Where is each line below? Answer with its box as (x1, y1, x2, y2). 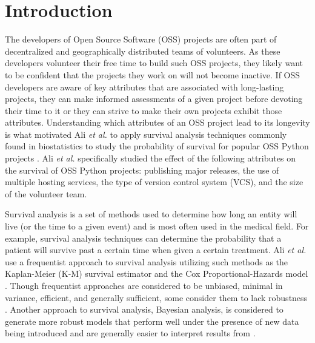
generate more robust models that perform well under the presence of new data (5, 314, 299, 327)
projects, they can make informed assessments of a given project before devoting (5, 92, 303, 105)
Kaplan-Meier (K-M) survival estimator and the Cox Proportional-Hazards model (5, 267, 308, 280)
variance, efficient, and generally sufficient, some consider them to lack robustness (5, 291, 308, 304)
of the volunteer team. (5, 187, 87, 200)
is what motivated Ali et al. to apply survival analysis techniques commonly (5, 127, 287, 140)
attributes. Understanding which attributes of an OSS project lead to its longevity (5, 116, 310, 129)
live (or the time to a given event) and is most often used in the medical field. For (5, 220, 309, 233)
